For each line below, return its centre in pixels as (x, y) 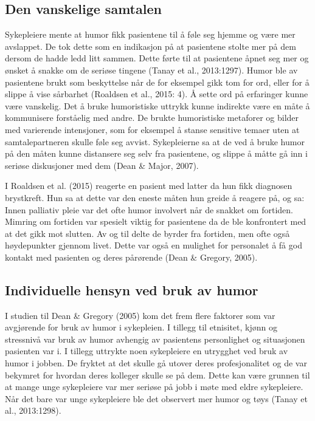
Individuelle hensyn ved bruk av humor (132, 289)
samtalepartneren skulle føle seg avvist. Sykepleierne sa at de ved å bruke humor (155, 141)
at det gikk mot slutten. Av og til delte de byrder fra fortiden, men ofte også (147, 233)
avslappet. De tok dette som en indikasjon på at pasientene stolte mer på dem (151, 46)
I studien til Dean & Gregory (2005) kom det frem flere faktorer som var (140, 315)
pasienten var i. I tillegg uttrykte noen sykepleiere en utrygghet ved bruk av (147, 351)
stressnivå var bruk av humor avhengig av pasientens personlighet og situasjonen (155, 339)
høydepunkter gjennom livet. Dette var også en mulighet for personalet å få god (154, 245)
